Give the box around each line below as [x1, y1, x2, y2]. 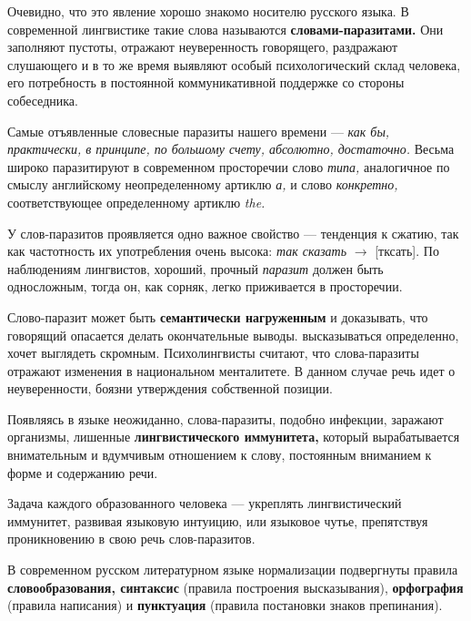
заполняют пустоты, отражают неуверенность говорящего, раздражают [7, 37, 398, 56]
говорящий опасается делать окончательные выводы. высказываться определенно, [7, 325, 459, 344]
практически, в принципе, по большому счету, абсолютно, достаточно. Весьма [7, 139, 455, 158]
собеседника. [7, 90, 78, 109]
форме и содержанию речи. [7, 463, 158, 482]
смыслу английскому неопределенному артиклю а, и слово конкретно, [7, 175, 398, 194]
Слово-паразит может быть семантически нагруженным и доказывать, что [7, 307, 428, 326]
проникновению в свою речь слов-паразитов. [7, 529, 256, 548]
